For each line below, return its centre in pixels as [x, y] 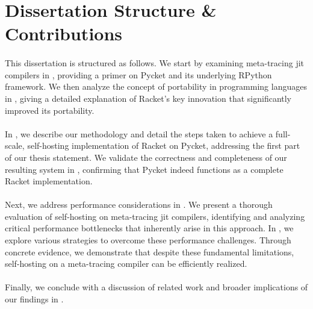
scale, [15, 145]
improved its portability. [50, 110]
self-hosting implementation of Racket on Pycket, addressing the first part [164, 145]
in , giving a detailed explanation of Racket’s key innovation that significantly [148, 98]
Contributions [64, 33]
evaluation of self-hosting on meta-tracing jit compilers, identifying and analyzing [155, 216]
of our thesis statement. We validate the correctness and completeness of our [146, 157]
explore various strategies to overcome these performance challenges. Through [148, 240]
